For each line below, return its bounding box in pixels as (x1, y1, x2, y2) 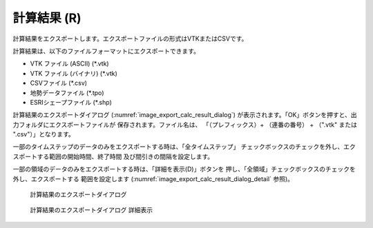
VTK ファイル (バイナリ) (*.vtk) (30, 69, 117, 77)
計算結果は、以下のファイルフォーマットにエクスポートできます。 (12, 47, 200, 55)
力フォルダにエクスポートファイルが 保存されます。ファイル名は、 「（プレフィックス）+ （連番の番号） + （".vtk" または (12, 121, 357, 129)
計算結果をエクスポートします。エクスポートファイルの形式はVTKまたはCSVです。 (12, 34, 248, 43)
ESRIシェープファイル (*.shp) (30, 98, 112, 106)
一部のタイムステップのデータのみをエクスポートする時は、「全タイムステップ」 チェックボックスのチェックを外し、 (12, 143, 344, 151)
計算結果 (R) (12, 10, 82, 25)
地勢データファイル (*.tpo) (30, 88, 104, 96)
